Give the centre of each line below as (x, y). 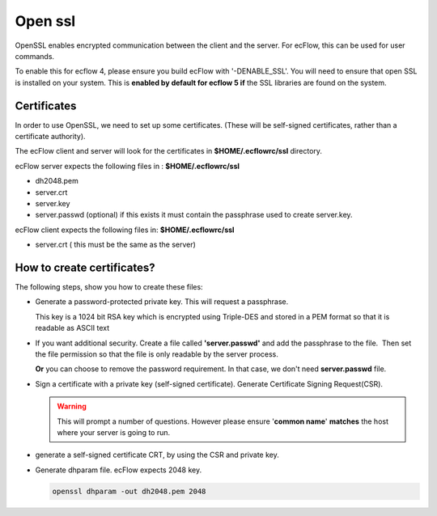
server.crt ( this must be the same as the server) (115, 245)
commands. (35, 56)
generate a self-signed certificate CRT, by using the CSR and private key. (157, 455)
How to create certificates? (85, 267)
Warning (72, 406)
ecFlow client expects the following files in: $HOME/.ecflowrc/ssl (125, 230)
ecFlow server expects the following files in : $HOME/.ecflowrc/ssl (127, 166)
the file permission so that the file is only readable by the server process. (157, 354)
